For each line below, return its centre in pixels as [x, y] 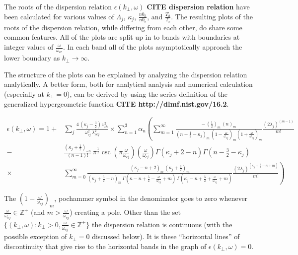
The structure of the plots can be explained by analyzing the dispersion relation [126, 74]
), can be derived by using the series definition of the [147, 94]
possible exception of [36, 236]
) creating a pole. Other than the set [125, 212]
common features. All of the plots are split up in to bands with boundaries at [122, 37]
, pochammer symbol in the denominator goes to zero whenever [151, 198]
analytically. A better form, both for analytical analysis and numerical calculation [128, 84]
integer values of [29, 47]
